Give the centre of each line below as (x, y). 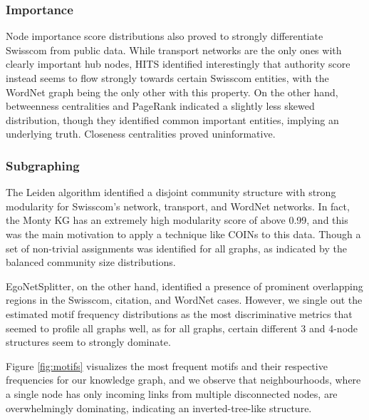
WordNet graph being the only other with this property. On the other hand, (172, 92)
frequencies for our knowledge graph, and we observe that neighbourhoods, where (183, 380)
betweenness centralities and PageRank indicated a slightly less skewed (160, 106)
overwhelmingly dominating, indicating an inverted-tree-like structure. (159, 408)
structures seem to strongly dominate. (88, 342)
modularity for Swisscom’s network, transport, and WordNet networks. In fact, (178, 206)
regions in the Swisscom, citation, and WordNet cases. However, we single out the (184, 300)
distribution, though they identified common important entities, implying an (172, 119)
